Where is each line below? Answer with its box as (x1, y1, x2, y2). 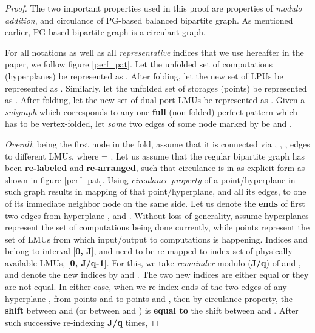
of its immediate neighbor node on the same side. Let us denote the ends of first (5, 197, 305, 209)
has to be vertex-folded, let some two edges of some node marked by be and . (5, 117, 292, 130)
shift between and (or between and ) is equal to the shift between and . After (5, 304, 299, 317)
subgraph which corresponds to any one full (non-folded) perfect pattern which (5, 105, 297, 118)
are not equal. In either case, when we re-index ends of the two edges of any (5, 280, 287, 293)
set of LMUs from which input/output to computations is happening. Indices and (5, 232, 308, 245)
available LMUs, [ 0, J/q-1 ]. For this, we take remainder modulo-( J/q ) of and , (5, 256, 301, 269)
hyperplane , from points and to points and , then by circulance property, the (5, 292, 293, 304)
